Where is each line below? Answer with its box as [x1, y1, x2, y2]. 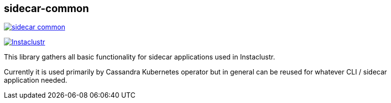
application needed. [4, 76, 68, 85]
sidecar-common [4, 2, 89, 15]
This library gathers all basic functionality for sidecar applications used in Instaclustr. [4, 53, 275, 61]
